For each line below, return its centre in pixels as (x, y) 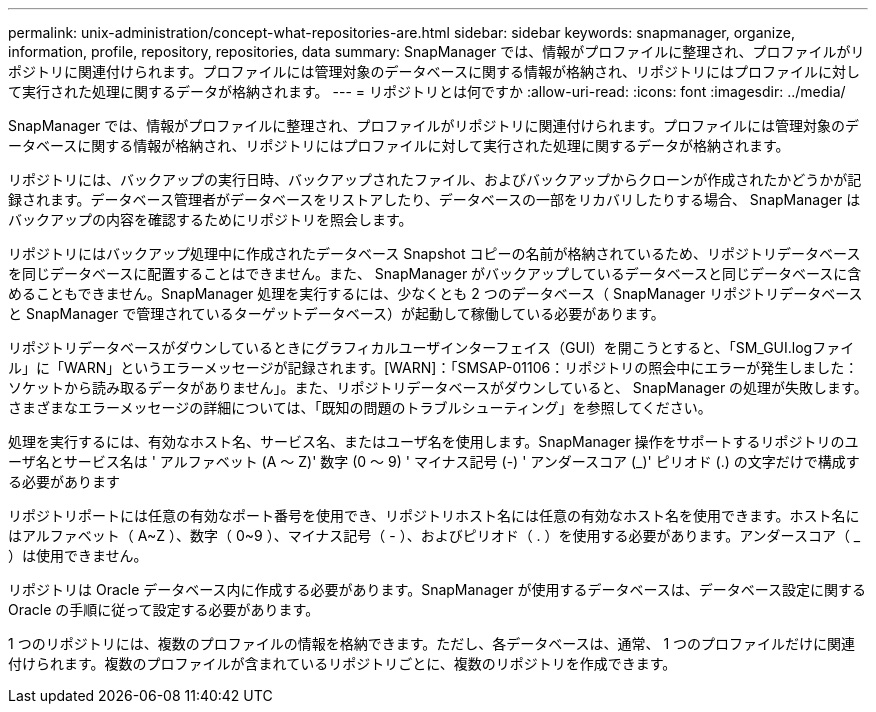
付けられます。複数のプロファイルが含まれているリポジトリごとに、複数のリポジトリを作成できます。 (342, 663)
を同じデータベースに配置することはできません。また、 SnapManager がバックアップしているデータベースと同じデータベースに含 (435, 273)
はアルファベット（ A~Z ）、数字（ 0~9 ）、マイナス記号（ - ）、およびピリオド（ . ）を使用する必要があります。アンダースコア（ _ (434, 535)
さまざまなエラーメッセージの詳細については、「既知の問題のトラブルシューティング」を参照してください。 (360, 407)
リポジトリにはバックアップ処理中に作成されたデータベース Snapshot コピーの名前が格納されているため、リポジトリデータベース (434, 253)
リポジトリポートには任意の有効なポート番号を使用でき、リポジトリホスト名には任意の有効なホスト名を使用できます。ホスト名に (434, 515)
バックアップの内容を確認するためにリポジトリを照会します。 (210, 219)
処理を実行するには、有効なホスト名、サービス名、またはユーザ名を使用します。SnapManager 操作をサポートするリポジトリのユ (433, 441)
